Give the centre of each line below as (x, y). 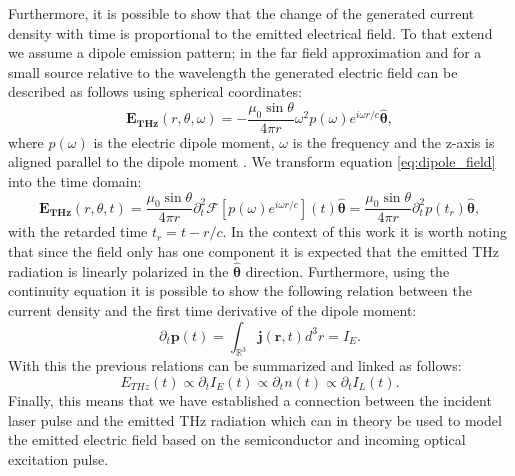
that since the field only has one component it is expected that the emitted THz (253, 251)
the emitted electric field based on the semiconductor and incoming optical (237, 439)
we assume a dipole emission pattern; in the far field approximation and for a (245, 52)
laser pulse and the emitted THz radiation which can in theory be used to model (255, 419)
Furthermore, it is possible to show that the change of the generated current (241, 13)
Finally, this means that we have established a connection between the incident (250, 399)
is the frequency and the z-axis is (393, 141)
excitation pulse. (58, 458)
